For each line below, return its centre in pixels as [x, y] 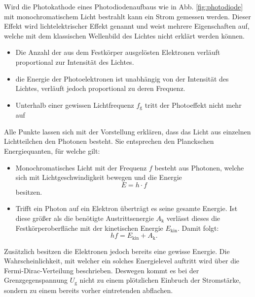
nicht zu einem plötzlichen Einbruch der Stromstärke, [160, 280]
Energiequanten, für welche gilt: [52, 150]
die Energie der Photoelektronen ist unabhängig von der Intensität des [122, 78]
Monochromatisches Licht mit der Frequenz [81, 167]
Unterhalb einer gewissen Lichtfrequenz [75, 105]
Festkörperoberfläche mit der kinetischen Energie [89, 228]
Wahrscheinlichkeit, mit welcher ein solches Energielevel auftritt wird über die [122, 261]
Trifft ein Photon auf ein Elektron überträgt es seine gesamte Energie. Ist [127, 208]
